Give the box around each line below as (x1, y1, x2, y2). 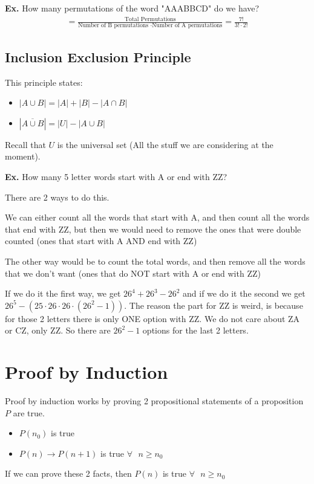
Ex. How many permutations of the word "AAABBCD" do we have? (5, 2, 260, 14)
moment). (5, 150, 41, 163)
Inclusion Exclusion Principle (5, 47, 191, 66)
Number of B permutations (78, 22, 149, 29)
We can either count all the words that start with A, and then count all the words (5, 211, 310, 224)
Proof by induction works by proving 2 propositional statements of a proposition (5, 395, 304, 407)
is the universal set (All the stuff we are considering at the (57, 138, 273, 150)
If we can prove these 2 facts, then (5, 467, 132, 480)
